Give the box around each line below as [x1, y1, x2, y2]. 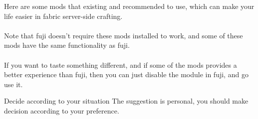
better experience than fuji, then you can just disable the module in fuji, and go [4, 69, 249, 80]
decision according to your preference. [4, 105, 119, 116]
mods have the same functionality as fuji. [4, 40, 130, 50]
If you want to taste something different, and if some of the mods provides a [4, 59, 237, 70]
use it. [4, 79, 23, 89]
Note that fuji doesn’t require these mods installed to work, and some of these [4, 30, 243, 40]
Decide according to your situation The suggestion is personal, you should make [4, 96, 249, 106]
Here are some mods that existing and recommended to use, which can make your [4, 1, 255, 11]
